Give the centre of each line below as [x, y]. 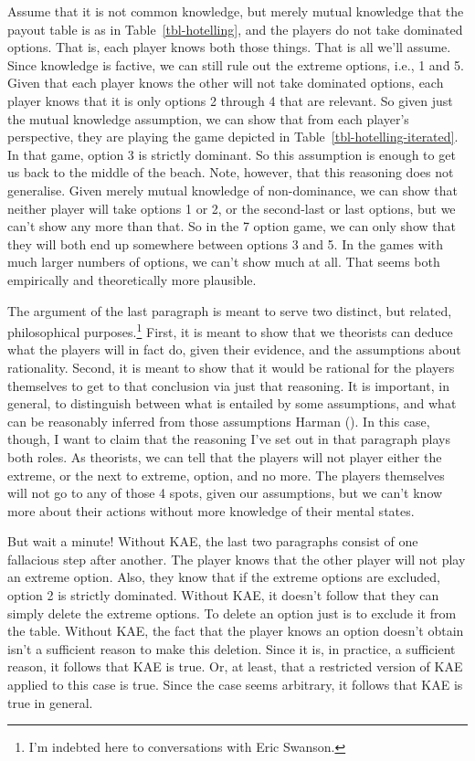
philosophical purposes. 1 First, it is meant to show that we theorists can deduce [230, 330]
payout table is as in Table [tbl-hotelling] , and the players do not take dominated [235, 29]
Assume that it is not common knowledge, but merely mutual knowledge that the [236, 11]
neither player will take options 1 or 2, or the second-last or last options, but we [232, 208]
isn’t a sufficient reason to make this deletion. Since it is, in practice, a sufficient [232, 648]
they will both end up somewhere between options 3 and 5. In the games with [226, 243]
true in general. [50, 702]
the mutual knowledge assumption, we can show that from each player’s [208, 118]
